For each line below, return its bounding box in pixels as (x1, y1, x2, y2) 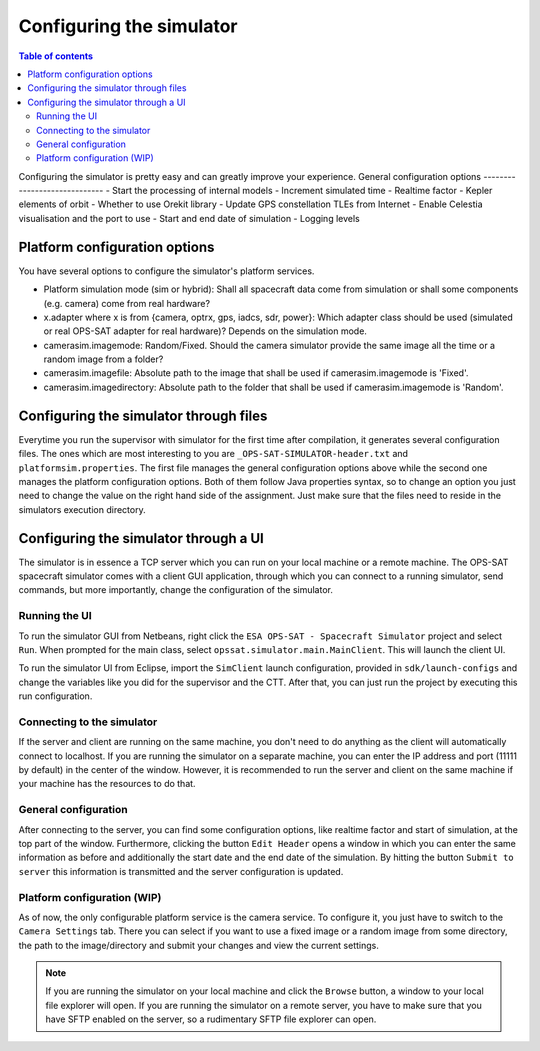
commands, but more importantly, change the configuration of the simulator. (18, 584, 334, 596)
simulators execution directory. (18, 503, 146, 515)
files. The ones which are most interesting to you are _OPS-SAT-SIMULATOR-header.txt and (18, 448, 409, 460)
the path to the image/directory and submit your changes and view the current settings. (18, 939, 379, 951)
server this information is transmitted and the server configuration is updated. (18, 865, 344, 877)
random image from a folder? (43, 353, 164, 365)
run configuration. (18, 690, 93, 702)
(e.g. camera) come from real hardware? (43, 297, 210, 309)
